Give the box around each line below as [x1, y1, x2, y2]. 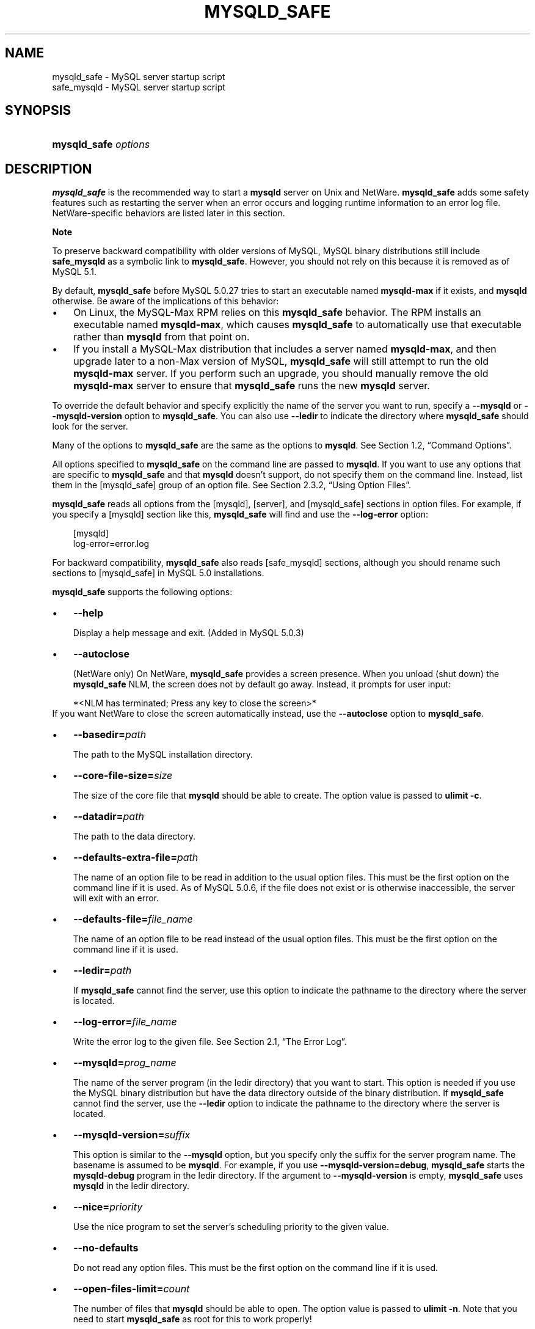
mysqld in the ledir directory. [73, 1181, 190, 1192]
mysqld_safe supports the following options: [52, 587, 233, 598]
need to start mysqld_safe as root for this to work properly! [73, 1314, 312, 1325]
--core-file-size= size [73, 769, 173, 782]
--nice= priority [73, 1201, 143, 1214]
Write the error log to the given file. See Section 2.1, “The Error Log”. [73, 1036, 347, 1047]
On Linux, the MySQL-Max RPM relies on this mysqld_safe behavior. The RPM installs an [73, 306, 481, 319]
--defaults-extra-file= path [73, 851, 198, 864]
